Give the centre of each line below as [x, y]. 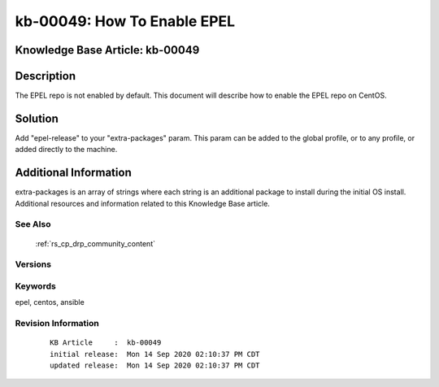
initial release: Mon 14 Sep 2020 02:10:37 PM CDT [155, 354]
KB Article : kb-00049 [106, 343]
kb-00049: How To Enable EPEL [125, 21]
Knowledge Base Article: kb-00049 [107, 50]
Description [46, 76]
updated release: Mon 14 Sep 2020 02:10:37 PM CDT [155, 365]
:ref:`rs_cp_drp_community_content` [96, 243]
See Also [33, 224]
